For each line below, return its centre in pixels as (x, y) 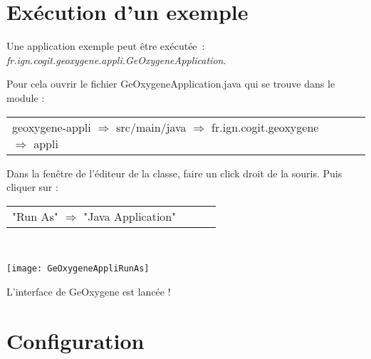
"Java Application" (130, 216)
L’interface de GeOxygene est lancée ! (89, 291)
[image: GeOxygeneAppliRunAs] (78, 269)
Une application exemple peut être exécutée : (106, 46)
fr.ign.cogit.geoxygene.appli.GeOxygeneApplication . (116, 59)
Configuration (75, 340)
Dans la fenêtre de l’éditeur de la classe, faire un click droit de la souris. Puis (174, 173)
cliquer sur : (32, 187)
